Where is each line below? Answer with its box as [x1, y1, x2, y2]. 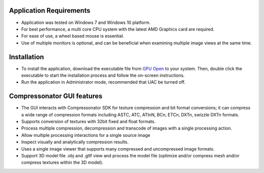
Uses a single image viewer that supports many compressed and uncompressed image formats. [21, 146, 215, 151]
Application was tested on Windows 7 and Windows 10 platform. [21, 20, 151, 25]
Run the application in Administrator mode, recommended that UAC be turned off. [21, 79, 186, 85]
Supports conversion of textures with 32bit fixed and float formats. [21, 119, 156, 125]
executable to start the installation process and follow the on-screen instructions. [21, 72, 185, 78]
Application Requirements [9, 6, 90, 15]
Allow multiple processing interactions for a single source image [21, 132, 151, 138]
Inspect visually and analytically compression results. [21, 139, 129, 145]
